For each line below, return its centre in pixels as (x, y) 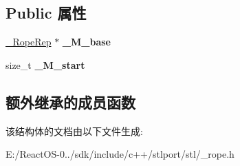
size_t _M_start (45, 64)
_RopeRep (29, 42)
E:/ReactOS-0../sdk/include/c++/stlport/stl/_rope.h (120, 154)
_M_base (86, 42)
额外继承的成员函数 (70, 102)
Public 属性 (46, 13)
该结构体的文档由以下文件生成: (74, 131)
